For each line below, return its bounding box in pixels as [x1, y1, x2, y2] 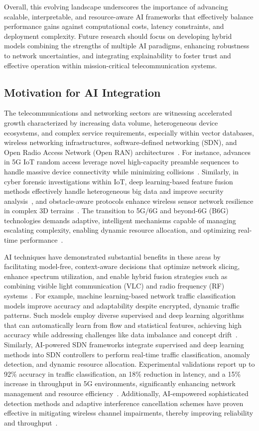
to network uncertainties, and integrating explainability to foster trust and [4, 50, 231, 60]
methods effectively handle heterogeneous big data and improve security [4, 186, 224, 196]
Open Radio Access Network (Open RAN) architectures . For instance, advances [4, 146, 251, 157]
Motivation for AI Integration [4, 84, 161, 100]
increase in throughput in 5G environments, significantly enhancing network [4, 378, 236, 389]
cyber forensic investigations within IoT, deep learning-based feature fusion [4, 176, 233, 186]
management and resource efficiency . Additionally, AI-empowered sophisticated [4, 388, 249, 398]
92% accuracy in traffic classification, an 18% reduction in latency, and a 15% [4, 368, 241, 379]
